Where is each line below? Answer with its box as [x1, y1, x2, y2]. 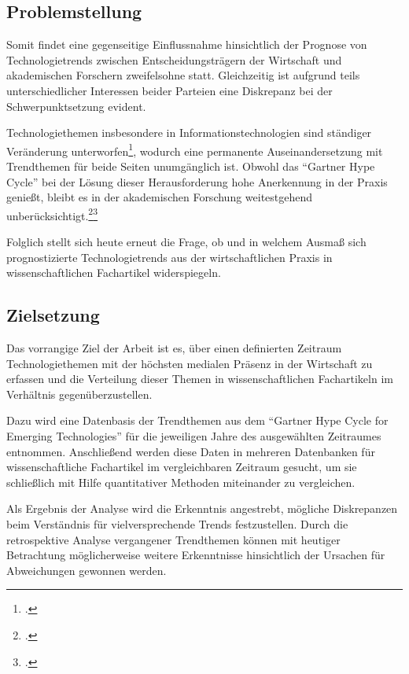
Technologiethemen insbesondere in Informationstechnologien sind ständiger [6, 124, 372, 141]
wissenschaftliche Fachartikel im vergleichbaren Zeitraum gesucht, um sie [6, 459, 357, 475]
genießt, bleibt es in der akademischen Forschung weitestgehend [6, 189, 313, 205]
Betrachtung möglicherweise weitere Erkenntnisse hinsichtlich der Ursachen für [6, 547, 385, 563]
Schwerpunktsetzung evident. [6, 98, 146, 114]
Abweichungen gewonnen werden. [6, 562, 167, 578]
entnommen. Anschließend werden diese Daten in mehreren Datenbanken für [6, 443, 375, 459]
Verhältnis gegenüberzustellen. [6, 385, 153, 402]
